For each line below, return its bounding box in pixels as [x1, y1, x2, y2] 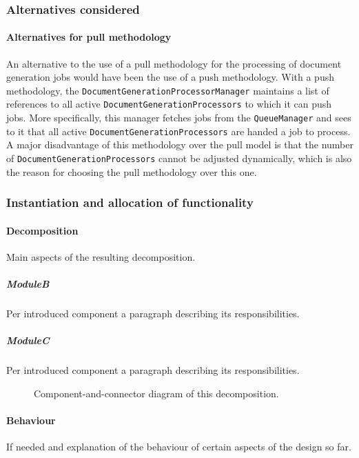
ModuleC [6, 333, 50, 348]
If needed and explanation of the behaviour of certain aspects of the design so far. [6, 439, 351, 454]
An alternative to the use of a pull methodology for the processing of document [6, 56, 342, 70]
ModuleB [6, 277, 50, 291]
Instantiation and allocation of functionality [6, 194, 254, 211]
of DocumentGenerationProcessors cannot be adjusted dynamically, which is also [6, 151, 352, 166]
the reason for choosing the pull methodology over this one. [6, 164, 257, 179]
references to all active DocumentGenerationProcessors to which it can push [6, 97, 332, 111]
